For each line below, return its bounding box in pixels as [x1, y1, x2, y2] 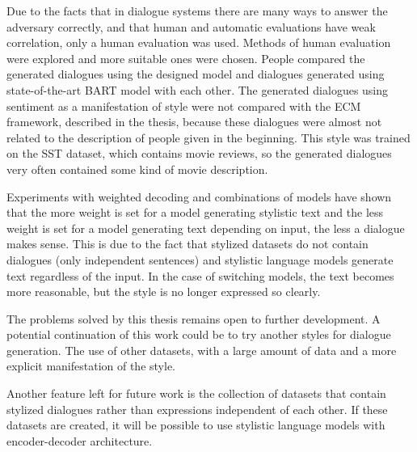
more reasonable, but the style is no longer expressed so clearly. [6, 283, 321, 300]
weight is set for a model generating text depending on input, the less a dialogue [6, 219, 405, 236]
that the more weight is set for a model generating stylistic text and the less [6, 204, 384, 221]
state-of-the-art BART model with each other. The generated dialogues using [6, 81, 389, 98]
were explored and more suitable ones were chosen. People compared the [6, 49, 365, 66]
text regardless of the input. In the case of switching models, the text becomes [6, 267, 394, 284]
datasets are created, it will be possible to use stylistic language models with [6, 416, 385, 433]
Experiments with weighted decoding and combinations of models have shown [6, 188, 392, 205]
